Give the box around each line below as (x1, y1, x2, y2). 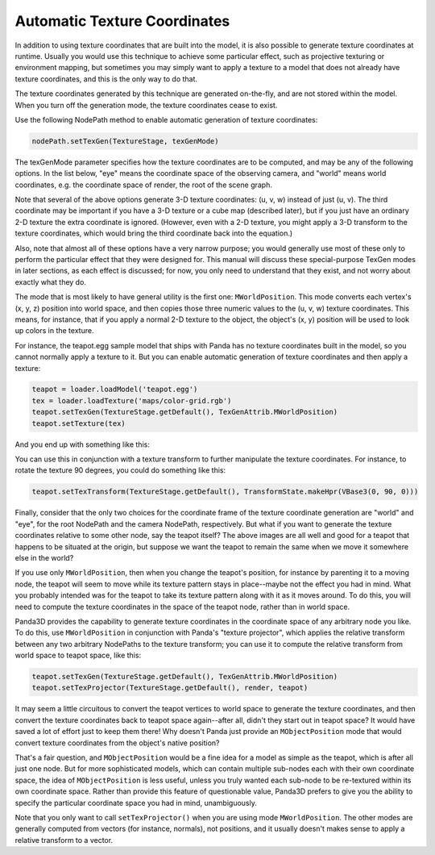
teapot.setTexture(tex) (31, 419, 126, 427)
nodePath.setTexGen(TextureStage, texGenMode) (31, 136, 219, 145)
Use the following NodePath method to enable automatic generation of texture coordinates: (14, 115, 318, 124)
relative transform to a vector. (14, 835, 113, 845)
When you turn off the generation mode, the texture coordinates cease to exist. (14, 100, 278, 110)
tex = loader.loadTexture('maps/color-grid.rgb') (31, 396, 232, 405)
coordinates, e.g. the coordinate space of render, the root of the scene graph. (14, 180, 273, 190)
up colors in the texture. (14, 326, 94, 336)
